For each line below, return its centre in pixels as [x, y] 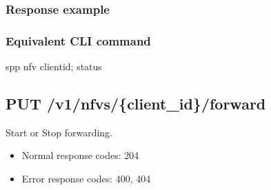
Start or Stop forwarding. [59, 132]
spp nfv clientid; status [54, 66]
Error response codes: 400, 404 [86, 179]
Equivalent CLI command [78, 40]
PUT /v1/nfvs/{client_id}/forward [136, 104]
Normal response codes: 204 [80, 155]
